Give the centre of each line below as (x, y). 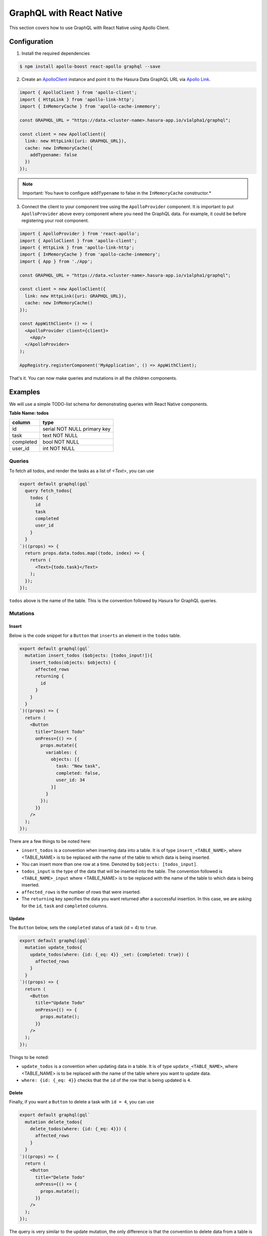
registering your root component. (55, 221)
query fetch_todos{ (48, 491)
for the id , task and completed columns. (65, 906)
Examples (25, 392)
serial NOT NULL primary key (77, 429)
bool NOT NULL (61, 442)
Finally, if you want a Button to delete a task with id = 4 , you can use (82, 1102)
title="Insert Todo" (60, 731)
